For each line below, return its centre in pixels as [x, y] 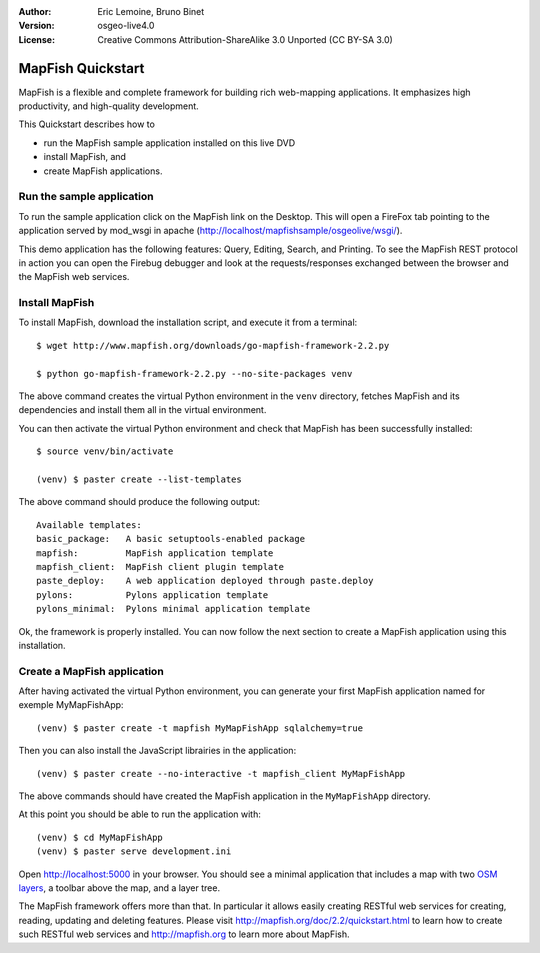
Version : [36, 26]
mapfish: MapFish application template [155, 553]
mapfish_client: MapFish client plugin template [160, 566]
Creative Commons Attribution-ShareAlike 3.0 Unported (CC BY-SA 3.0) [245, 39]
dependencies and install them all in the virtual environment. [142, 410]
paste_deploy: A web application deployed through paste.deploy [205, 581]
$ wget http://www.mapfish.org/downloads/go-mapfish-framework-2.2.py [213, 345]
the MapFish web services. [74, 277]
